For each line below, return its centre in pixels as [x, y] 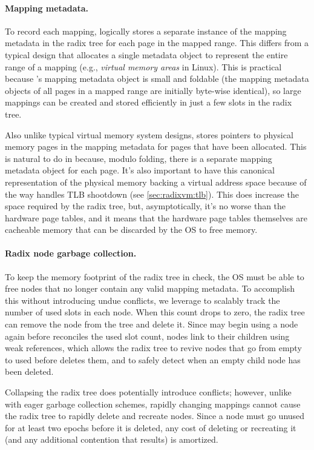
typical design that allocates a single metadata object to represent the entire [146, 54]
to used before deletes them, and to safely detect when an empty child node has [153, 359]
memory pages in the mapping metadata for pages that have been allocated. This [156, 146]
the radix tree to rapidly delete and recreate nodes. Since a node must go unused [155, 416]
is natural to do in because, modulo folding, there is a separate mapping [139, 158]
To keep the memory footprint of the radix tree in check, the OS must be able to [155, 276]
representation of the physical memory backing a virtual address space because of [156, 182]
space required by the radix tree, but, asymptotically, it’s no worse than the [146, 206]
